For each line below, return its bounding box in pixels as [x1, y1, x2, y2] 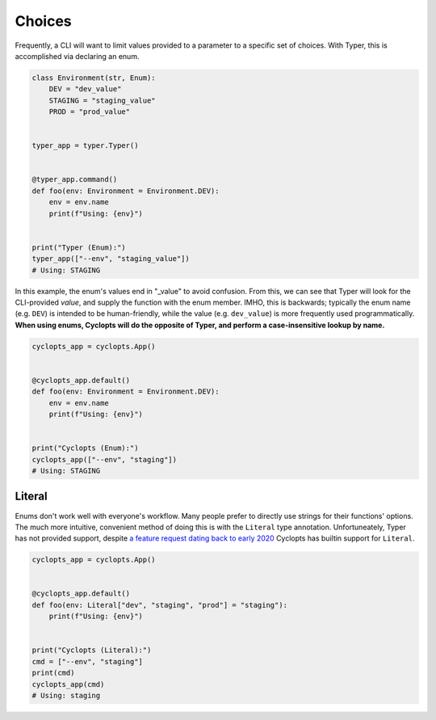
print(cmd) [31, 668, 75, 678]
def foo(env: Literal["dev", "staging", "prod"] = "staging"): [31, 600, 288, 609]
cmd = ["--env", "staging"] [31, 657, 143, 666]
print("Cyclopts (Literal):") [31, 646, 152, 655]
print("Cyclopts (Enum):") [31, 444, 139, 453]
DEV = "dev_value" [48, 85, 122, 94]
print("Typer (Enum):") [31, 242, 127, 252]
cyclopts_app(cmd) [31, 680, 105, 688]
